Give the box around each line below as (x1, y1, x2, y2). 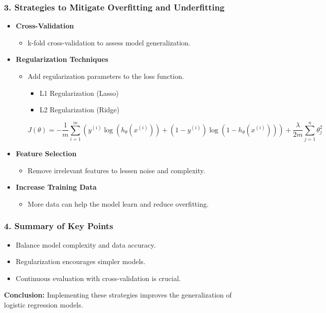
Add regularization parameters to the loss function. (27, 71, 184, 81)
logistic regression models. (4, 299, 83, 310)
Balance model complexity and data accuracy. (15, 239, 156, 250)
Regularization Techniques (15, 54, 109, 64)
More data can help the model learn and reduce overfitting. (27, 198, 209, 209)
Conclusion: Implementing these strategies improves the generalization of (4, 290, 232, 300)
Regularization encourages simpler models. (15, 256, 146, 267)
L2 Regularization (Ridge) (39, 104, 120, 115)
